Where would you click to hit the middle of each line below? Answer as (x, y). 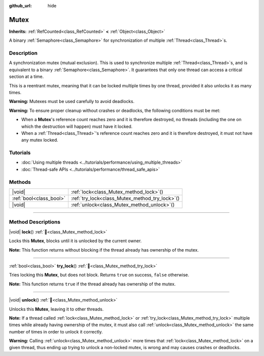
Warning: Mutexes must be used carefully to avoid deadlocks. (72, 102)
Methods (20, 182)
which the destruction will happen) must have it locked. (77, 126)
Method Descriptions (35, 222)
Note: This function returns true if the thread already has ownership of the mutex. (92, 284)
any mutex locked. (40, 140)
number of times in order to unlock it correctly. (56, 331)
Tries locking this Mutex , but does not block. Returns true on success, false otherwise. (99, 275)
